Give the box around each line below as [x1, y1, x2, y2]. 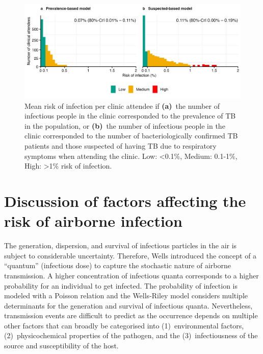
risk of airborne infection [4, 210, 182, 231]
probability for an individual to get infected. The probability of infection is [4, 280, 238, 291]
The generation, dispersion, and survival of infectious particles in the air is [4, 240, 237, 251]
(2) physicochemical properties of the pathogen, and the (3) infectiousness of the [4, 330, 258, 341]
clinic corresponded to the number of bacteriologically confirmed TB [24, 130, 238, 141]
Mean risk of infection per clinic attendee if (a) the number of [24, 100, 220, 111]
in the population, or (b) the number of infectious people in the [24, 120, 225, 131]
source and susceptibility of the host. [4, 340, 119, 351]
